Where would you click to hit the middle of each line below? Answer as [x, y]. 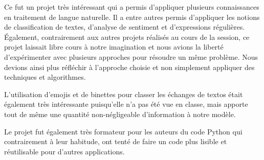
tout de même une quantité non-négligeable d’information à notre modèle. [120, 114]
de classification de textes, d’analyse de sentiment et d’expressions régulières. [125, 27]
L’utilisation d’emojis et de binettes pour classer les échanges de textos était [124, 94]
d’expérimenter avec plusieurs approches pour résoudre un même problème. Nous [131, 56]
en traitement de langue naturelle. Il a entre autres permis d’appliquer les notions [132, 17]
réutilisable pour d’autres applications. [64, 151]
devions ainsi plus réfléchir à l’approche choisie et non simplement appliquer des [129, 67]
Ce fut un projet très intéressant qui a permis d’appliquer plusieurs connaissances [132, 7]
